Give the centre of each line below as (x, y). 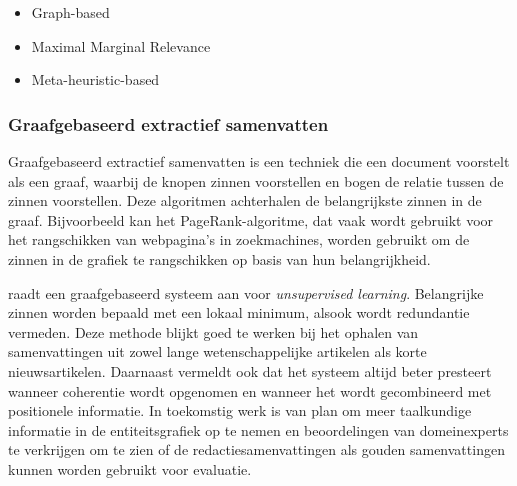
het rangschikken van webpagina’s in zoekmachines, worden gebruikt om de (239, 239)
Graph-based (70, 12)
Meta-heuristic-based (95, 79)
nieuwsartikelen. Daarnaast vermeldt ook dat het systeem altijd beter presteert (250, 370)
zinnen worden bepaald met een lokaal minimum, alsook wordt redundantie (239, 312)
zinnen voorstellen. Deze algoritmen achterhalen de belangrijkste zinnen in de (245, 200)
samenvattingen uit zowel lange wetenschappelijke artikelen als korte (217, 351)
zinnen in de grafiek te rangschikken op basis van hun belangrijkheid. (219, 258)
